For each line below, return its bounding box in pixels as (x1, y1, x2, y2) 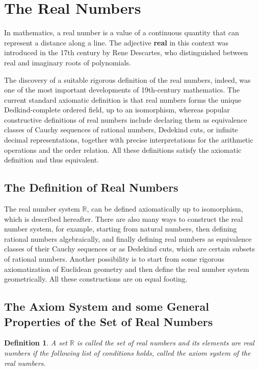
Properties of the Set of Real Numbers (4, 313, 213, 329)
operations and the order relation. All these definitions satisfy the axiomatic (4, 144, 242, 155)
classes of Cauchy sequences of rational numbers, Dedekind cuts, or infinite (4, 124, 238, 135)
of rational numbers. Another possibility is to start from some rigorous (4, 253, 225, 264)
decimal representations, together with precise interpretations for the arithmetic (4, 134, 253, 145)
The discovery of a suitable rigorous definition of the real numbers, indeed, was (4, 74, 251, 85)
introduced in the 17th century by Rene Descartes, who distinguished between (4, 47, 248, 58)
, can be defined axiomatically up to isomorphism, (87, 203, 243, 214)
